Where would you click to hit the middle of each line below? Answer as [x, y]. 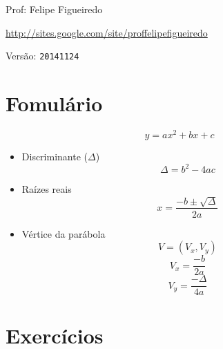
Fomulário [54, 103]
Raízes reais [47, 189]
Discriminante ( [55, 157]
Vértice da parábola [64, 233]
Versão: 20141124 [42, 56]
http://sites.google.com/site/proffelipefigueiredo [107, 32]
